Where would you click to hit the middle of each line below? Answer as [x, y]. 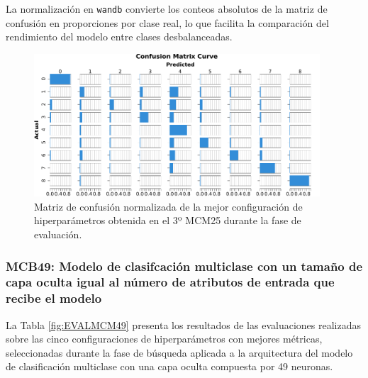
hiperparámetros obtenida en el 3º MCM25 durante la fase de [168, 220]
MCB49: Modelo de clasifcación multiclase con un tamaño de [184, 266]
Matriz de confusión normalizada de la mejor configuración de [168, 206]
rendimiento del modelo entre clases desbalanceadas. [119, 37]
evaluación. [58, 234]
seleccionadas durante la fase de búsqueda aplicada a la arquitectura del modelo [179, 352]
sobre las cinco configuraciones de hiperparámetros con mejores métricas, [164, 339]
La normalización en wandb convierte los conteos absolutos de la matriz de [167, 9]
